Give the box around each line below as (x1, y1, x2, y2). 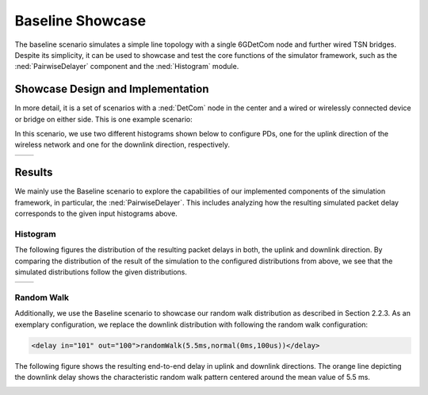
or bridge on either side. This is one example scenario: (14, 114, 193, 124)
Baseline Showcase (14, 12, 147, 29)
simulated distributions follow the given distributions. (14, 267, 188, 277)
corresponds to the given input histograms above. (14, 209, 178, 218)
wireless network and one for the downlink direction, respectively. (14, 140, 230, 150)
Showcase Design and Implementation (14, 82, 209, 96)
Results (14, 166, 53, 179)
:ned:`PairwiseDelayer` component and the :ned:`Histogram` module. (14, 62, 239, 71)
